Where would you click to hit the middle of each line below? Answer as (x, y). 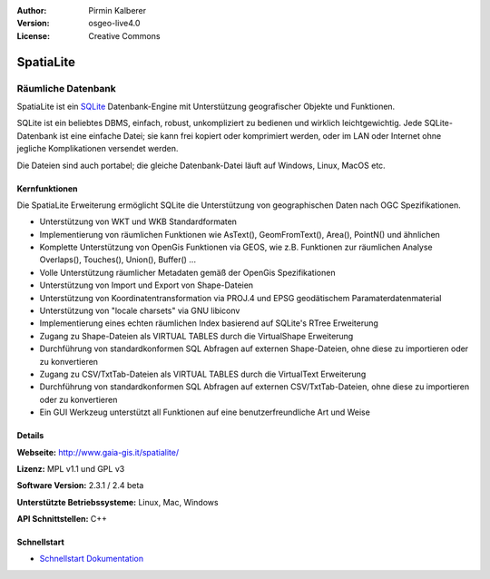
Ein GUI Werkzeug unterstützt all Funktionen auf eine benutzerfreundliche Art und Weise (205, 412)
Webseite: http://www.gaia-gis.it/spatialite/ (98, 452)
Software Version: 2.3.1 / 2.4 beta (80, 486)
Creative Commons (124, 35)
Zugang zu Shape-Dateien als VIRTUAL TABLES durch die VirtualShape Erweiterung (196, 336)
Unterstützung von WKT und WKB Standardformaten (138, 221)
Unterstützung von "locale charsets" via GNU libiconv (140, 311)
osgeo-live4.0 (114, 24)
